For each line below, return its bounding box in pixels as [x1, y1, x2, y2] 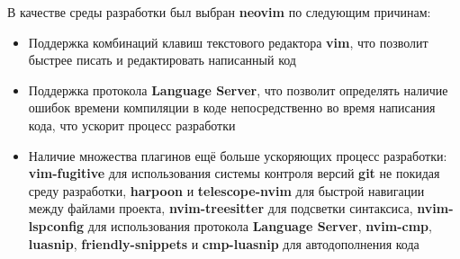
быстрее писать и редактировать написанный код [28, 50, 296, 69]
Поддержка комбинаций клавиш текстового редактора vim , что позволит [28, 32, 428, 51]
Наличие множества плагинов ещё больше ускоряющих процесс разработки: [28, 146, 447, 165]
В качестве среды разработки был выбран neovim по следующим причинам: [7, 3, 431, 21]
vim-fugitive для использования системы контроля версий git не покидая [28, 164, 440, 183]
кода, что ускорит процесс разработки [28, 115, 236, 134]
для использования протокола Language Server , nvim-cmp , [87, 216, 432, 235]
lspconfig [28, 216, 85, 235]
